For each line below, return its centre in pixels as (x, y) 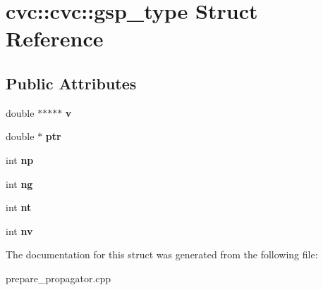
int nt (19, 207)
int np (20, 159)
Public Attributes (71, 83)
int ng (19, 183)
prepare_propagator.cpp (59, 278)
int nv (19, 231)
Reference (55, 38)
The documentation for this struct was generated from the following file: (162, 254)
